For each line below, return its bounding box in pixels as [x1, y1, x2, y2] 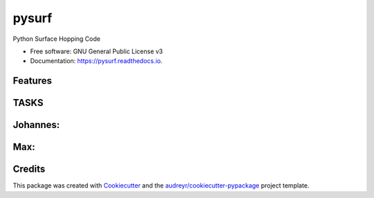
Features [12, 75, 52, 87]
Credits [12, 163, 46, 175]
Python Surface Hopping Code [12, 35, 100, 43]
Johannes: [12, 119, 60, 131]
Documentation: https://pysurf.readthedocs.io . [30, 57, 163, 65]
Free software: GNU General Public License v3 [30, 47, 163, 55]
